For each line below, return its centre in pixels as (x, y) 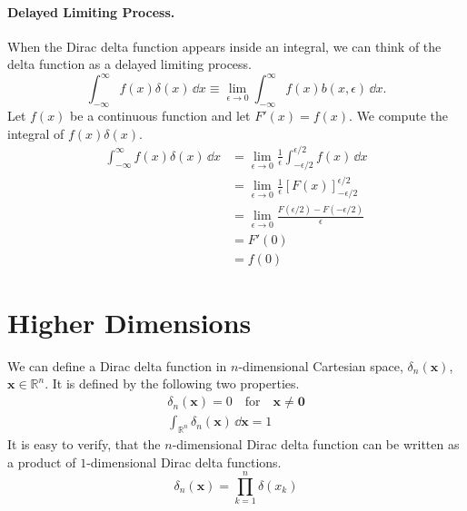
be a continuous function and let (160, 116)
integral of (36, 133)
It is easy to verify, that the (84, 443)
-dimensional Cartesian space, (321, 365)
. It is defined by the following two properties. (172, 383)
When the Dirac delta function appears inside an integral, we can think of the (224, 46)
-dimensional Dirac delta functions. (184, 462)
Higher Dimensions (129, 322)
